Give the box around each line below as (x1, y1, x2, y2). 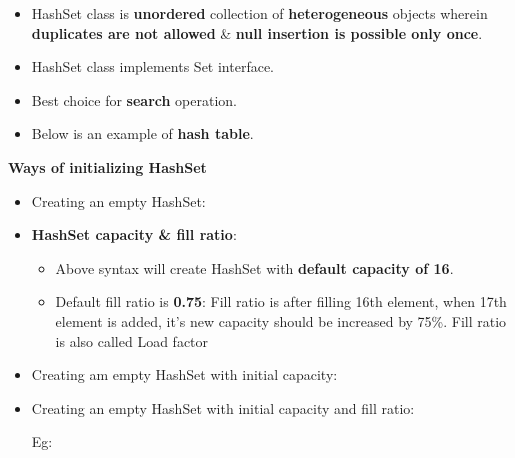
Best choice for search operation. (31, 89, 237, 110)
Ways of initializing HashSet (8, 156, 207, 177)
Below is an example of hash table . (31, 123, 254, 144)
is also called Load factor (55, 330, 209, 351)
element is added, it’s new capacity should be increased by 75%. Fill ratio (55, 310, 507, 331)
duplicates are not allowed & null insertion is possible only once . (31, 22, 483, 43)
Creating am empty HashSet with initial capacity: (31, 364, 338, 385)
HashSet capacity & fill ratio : (31, 224, 237, 245)
